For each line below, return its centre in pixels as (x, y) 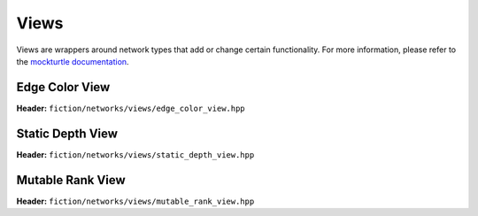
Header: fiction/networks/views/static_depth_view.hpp (135, 154)
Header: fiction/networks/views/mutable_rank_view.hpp (135, 201)
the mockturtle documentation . (73, 61)
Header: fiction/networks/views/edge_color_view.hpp (131, 108)
